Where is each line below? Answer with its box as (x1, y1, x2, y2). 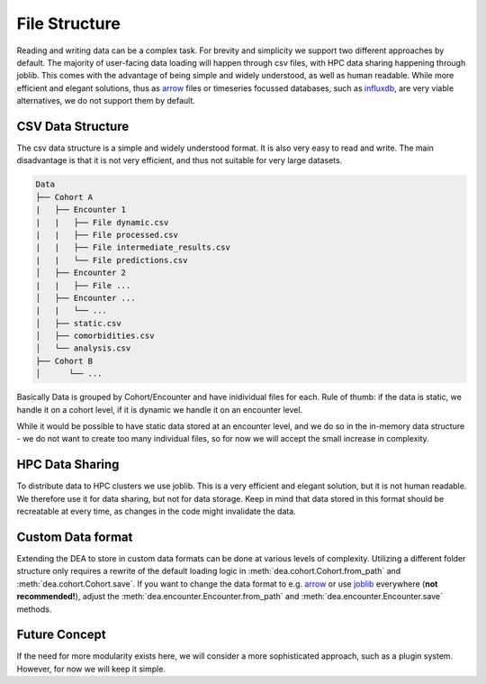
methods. (16, 604, 52, 615)
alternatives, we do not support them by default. (16, 96, 195, 106)
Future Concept (16, 627, 107, 643)
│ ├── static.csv (35, 318, 121, 328)
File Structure (16, 14, 121, 33)
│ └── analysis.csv (35, 343, 131, 353)
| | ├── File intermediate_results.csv (35, 242, 231, 252)
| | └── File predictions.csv (35, 255, 188, 265)
